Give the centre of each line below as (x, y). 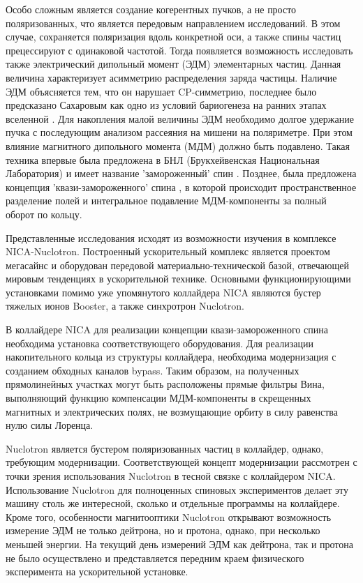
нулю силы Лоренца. (50, 425)
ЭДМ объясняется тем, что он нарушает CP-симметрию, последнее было (161, 91)
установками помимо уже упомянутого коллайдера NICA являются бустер (163, 292)
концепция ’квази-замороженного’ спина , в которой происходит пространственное (181, 187)
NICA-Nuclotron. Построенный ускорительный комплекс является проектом (168, 251)
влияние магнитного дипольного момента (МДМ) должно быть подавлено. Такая (178, 145)
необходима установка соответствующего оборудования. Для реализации (160, 343)
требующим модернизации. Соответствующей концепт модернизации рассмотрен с (181, 462)
